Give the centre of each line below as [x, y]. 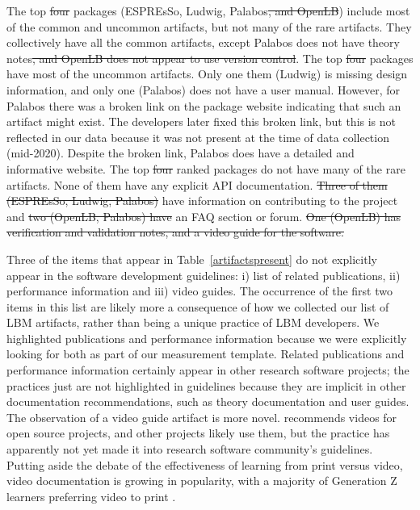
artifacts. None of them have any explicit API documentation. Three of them [197, 184]
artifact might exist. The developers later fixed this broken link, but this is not [202, 121]
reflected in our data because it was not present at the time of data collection [198, 137]
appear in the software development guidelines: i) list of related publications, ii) [204, 275]
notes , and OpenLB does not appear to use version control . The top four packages [210, 58]
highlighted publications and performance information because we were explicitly [207, 338]
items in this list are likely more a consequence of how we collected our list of [198, 306]
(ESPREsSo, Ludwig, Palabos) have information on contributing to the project [202, 201]
